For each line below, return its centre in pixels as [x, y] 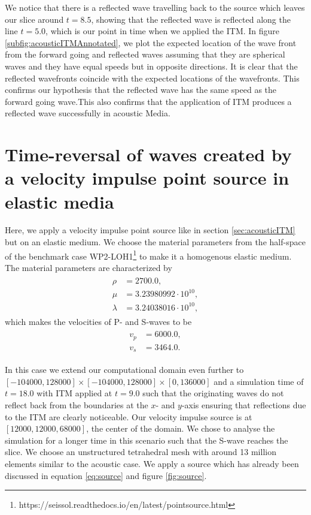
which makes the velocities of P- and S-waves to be [98, 321]
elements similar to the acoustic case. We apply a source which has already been [152, 463]
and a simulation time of [259, 381]
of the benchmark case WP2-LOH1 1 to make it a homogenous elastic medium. [148, 255]
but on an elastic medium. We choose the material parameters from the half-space [155, 242]
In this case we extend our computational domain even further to [124, 370]
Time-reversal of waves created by [148, 154]
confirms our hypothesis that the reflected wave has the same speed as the [141, 90]
